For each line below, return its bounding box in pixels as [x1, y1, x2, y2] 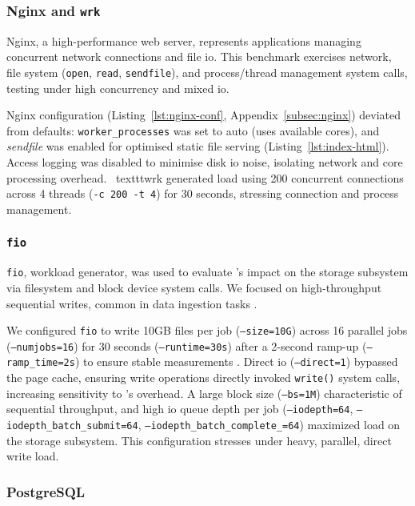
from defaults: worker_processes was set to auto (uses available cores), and [6, 122, 380, 139]
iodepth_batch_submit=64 [6, 420, 138, 432]
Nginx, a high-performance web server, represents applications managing [6, 32, 361, 49]
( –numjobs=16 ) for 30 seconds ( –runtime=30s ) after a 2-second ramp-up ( [6, 337, 367, 354]
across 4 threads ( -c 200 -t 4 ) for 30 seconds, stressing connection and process [6, 185, 399, 202]
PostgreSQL [6, 481, 86, 501]
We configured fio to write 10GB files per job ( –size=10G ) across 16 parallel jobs [6, 322, 408, 339]
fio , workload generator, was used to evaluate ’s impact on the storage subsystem [6, 263, 409, 280]
